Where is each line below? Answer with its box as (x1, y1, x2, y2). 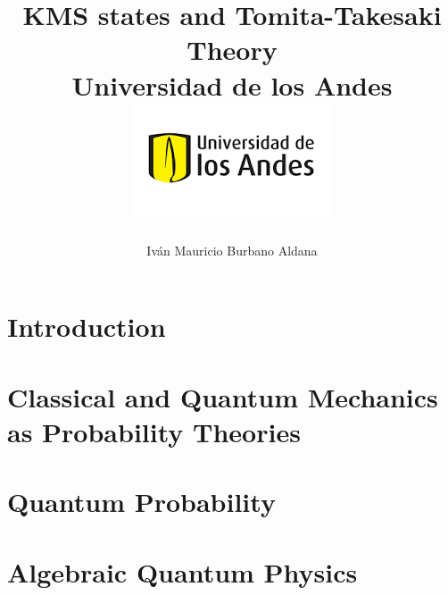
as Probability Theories (7, 413, 301, 449)
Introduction (7, 308, 166, 345)
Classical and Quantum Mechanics (7, 378, 438, 415)
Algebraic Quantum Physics (7, 553, 358, 590)
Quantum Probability (7, 483, 276, 520)
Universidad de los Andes (71, 66, 393, 103)
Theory (187, 31, 278, 68)
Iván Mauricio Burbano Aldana (146, 240, 318, 259)
